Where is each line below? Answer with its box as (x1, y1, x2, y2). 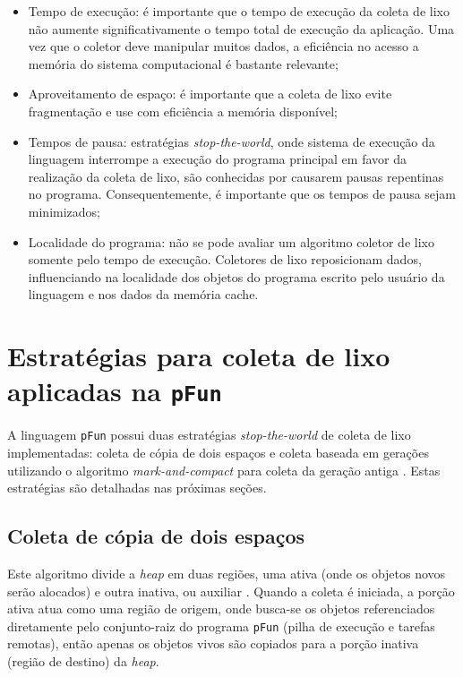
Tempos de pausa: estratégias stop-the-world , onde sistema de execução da (28, 132, 435, 150)
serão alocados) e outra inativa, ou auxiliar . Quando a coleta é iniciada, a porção (7, 581, 455, 600)
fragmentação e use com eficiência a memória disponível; (28, 101, 338, 120)
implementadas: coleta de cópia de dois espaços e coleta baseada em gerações (7, 443, 429, 461)
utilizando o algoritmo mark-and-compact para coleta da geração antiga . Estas (7, 460, 441, 479)
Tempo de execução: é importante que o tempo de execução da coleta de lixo (28, 2, 450, 20)
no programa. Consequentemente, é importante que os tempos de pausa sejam (28, 184, 457, 203)
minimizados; (28, 201, 100, 220)
